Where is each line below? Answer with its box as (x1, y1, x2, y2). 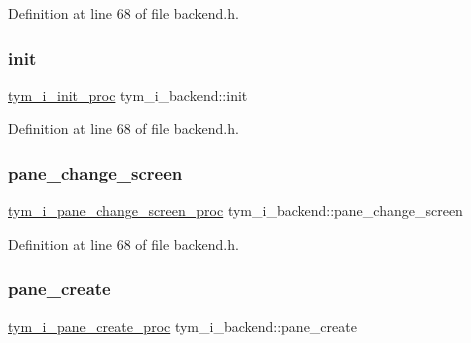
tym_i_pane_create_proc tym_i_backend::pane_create (8, 315, 357, 336)
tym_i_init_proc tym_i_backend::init (8, 84, 248, 105)
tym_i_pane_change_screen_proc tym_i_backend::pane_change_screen (8, 200, 463, 221)
